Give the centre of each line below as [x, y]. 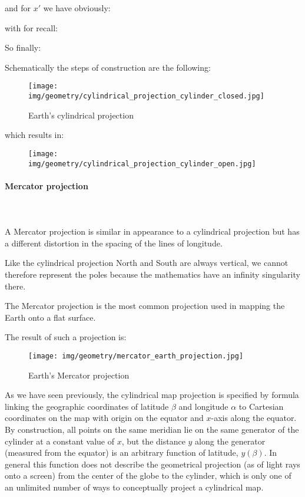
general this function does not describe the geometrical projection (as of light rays [152, 464]
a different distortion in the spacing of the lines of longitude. [114, 243]
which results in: [34, 135]
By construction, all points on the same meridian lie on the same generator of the [152, 429]
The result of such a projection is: [66, 337]
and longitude [203, 406]
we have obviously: [77, 8]
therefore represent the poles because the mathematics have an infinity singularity [152, 274]
